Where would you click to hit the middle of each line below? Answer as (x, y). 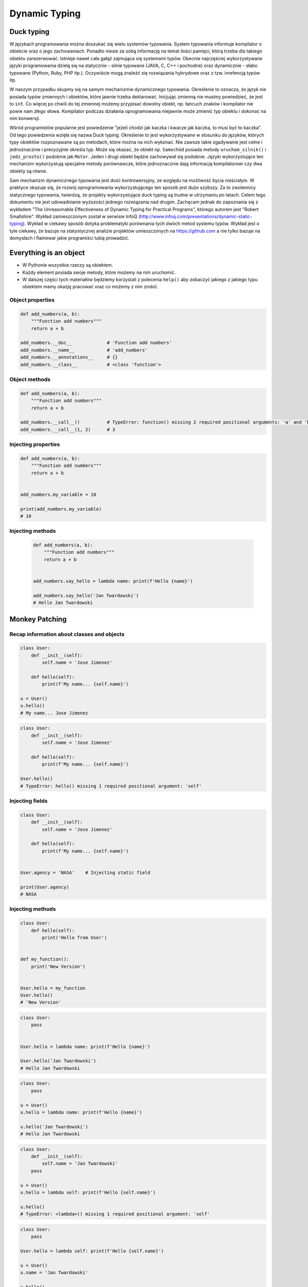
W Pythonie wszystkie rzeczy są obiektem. (68, 265)
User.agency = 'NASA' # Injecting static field (85, 872)
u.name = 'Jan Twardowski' (54, 1273)
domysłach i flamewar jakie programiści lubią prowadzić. (69, 238)
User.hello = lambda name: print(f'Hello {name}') (85, 1047)
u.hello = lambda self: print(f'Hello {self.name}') (88, 1193)
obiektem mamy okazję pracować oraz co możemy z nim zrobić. (90, 287)
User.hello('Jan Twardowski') (58, 1061)
